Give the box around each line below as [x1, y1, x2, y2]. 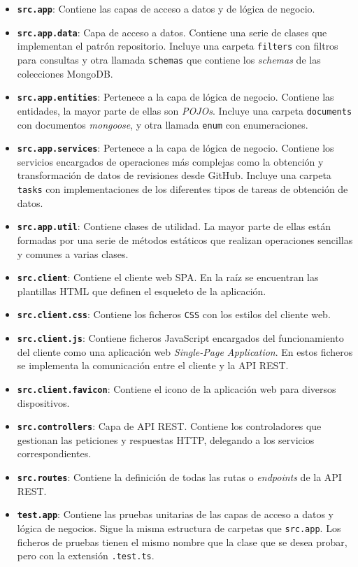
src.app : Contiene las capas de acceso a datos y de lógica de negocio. [17, 1, 315, 15]
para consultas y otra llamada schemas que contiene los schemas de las [17, 52, 321, 66]
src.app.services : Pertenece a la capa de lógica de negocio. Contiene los [17, 141, 334, 155]
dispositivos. [17, 395, 70, 410]
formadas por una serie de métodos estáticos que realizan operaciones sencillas [17, 232, 353, 247]
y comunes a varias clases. [17, 246, 129, 261]
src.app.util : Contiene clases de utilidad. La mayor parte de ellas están [17, 219, 331, 234]
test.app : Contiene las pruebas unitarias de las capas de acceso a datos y [17, 507, 334, 522]
